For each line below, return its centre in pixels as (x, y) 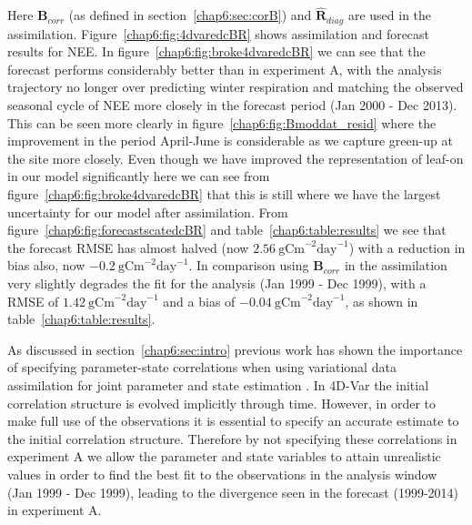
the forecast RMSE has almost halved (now (128, 247)
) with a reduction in (407, 247)
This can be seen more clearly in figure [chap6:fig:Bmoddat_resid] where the (222, 122)
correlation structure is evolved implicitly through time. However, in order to (222, 403)
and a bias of (199, 301)
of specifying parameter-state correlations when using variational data (202, 367)
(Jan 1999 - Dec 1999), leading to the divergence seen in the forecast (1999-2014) (233, 492)
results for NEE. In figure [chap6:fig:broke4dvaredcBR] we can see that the (216, 51)
